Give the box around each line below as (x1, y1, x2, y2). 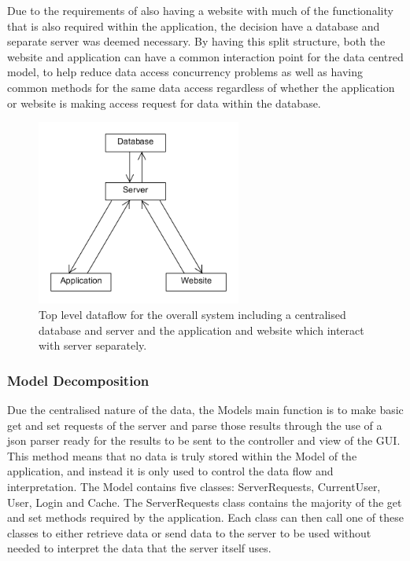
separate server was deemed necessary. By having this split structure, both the (7, 33, 386, 49)
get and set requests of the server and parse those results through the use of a (7, 416, 382, 433)
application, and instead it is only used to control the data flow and (7, 463, 334, 479)
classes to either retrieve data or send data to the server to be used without (7, 524, 371, 541)
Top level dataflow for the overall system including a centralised (39, 306, 346, 322)
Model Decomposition (7, 370, 150, 390)
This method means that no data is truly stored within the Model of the (7, 447, 357, 464)
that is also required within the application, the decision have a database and (7, 17, 380, 34)
